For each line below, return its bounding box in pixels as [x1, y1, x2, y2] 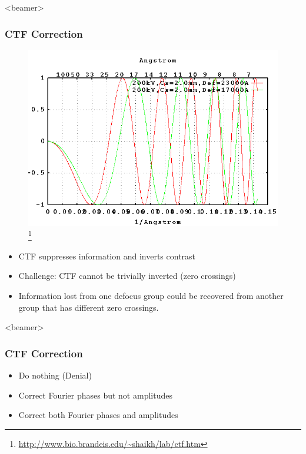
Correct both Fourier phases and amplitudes [18, 409, 178, 421]
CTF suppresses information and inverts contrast [18, 249, 196, 262]
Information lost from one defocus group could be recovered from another [18, 289, 284, 301]
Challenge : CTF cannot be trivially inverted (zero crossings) [18, 269, 236, 282]
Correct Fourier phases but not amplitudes [18, 389, 172, 401]
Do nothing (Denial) [18, 369, 92, 381]
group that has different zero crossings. [18, 301, 159, 313]
